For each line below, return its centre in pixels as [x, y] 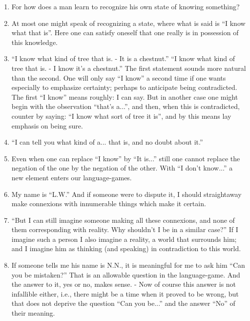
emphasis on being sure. [47, 125]
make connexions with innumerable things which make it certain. [109, 203]
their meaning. [33, 313]
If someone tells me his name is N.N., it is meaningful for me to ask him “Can [128, 265]
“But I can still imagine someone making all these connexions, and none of [123, 220]
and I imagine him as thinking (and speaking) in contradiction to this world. [126, 248]
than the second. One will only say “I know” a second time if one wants [119, 77]
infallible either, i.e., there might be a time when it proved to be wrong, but [125, 293]
